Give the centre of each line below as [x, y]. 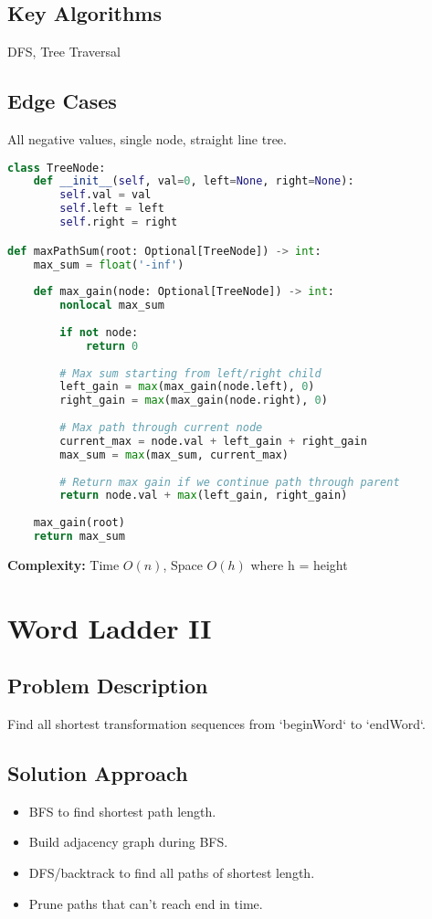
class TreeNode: [57, 168]
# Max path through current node [161, 428]
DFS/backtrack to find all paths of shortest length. [172, 873]
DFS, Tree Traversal [64, 52]
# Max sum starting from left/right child [190, 373]
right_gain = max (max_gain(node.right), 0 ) [194, 401]
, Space [183, 564]
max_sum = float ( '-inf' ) [109, 264]
